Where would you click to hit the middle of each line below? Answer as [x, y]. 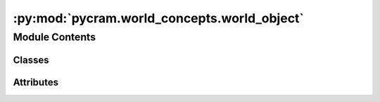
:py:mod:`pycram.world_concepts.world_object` [158, 18]
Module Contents [55, 37]
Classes [31, 60]
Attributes [36, 82]
